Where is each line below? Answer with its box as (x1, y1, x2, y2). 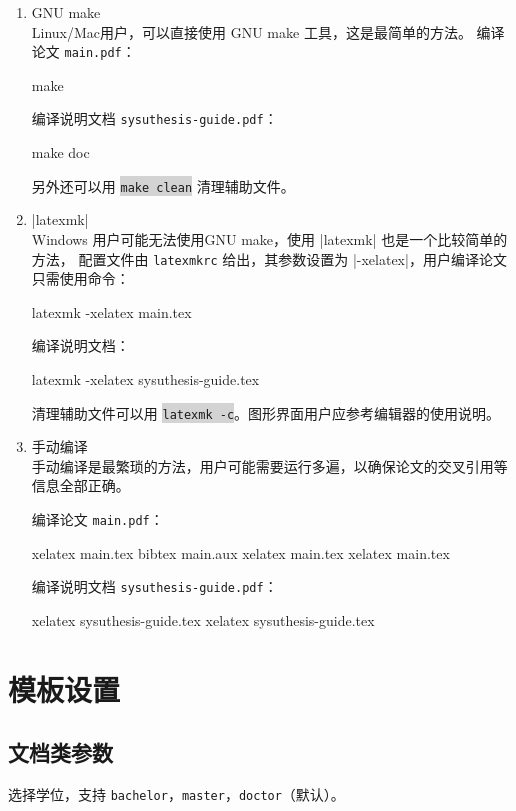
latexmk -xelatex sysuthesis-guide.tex (31, 368, 260, 389)
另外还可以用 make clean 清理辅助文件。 (31, 175, 295, 196)
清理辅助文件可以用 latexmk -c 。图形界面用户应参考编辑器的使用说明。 (31, 402, 501, 423)
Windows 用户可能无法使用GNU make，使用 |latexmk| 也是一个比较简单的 (31, 228, 508, 249)
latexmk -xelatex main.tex (31, 301, 192, 322)
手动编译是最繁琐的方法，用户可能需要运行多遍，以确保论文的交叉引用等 (31, 455, 508, 476)
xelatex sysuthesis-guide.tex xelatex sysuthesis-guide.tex (31, 609, 375, 630)
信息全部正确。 (31, 475, 130, 496)
